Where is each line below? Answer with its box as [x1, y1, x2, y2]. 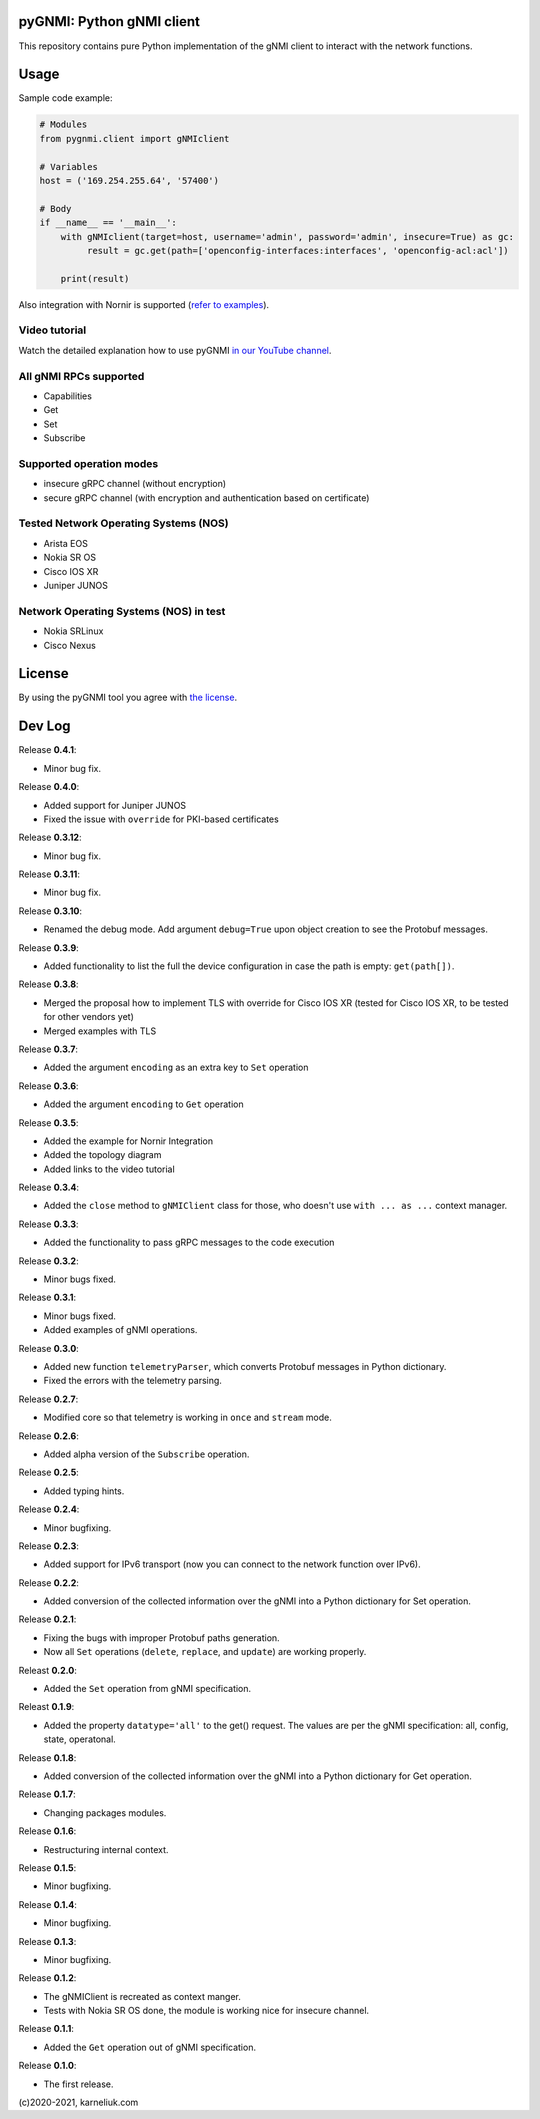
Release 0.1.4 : [18, 1898, 77, 1910]
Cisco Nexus [43, 639, 97, 651]
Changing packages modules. [43, 1806, 167, 1819]
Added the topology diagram [43, 1149, 162, 1161]
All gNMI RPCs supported [18, 369, 145, 383]
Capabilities [43, 390, 92, 402]
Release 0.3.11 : [18, 868, 80, 880]
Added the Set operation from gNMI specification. [43, 1683, 252, 1695]
